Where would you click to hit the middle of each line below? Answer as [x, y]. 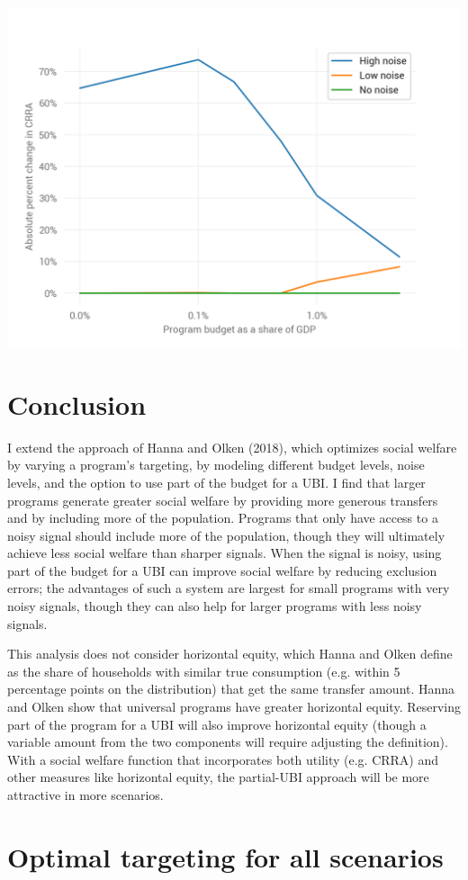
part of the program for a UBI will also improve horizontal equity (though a [217, 724]
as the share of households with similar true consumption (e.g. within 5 [204, 671]
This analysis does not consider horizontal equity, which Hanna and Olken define [230, 654]
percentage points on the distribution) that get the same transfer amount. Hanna [231, 689]
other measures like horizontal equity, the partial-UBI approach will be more [218, 777]
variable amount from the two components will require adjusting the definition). [228, 742]
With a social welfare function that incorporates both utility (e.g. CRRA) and [223, 759]
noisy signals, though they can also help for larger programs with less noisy [215, 606]
